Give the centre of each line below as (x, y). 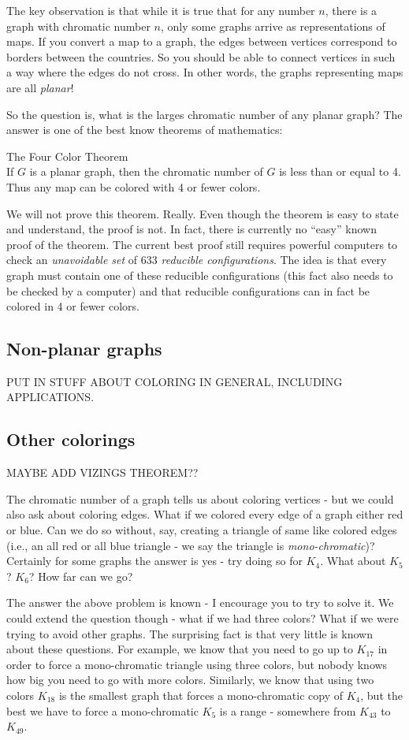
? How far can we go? (81, 576)
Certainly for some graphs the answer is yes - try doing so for (154, 561)
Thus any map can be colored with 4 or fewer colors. (134, 186)
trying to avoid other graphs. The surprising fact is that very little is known (190, 633)
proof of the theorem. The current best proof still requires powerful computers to (202, 244)
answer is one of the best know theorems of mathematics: (145, 130)
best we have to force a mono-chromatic (102, 710)
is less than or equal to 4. (340, 171)
